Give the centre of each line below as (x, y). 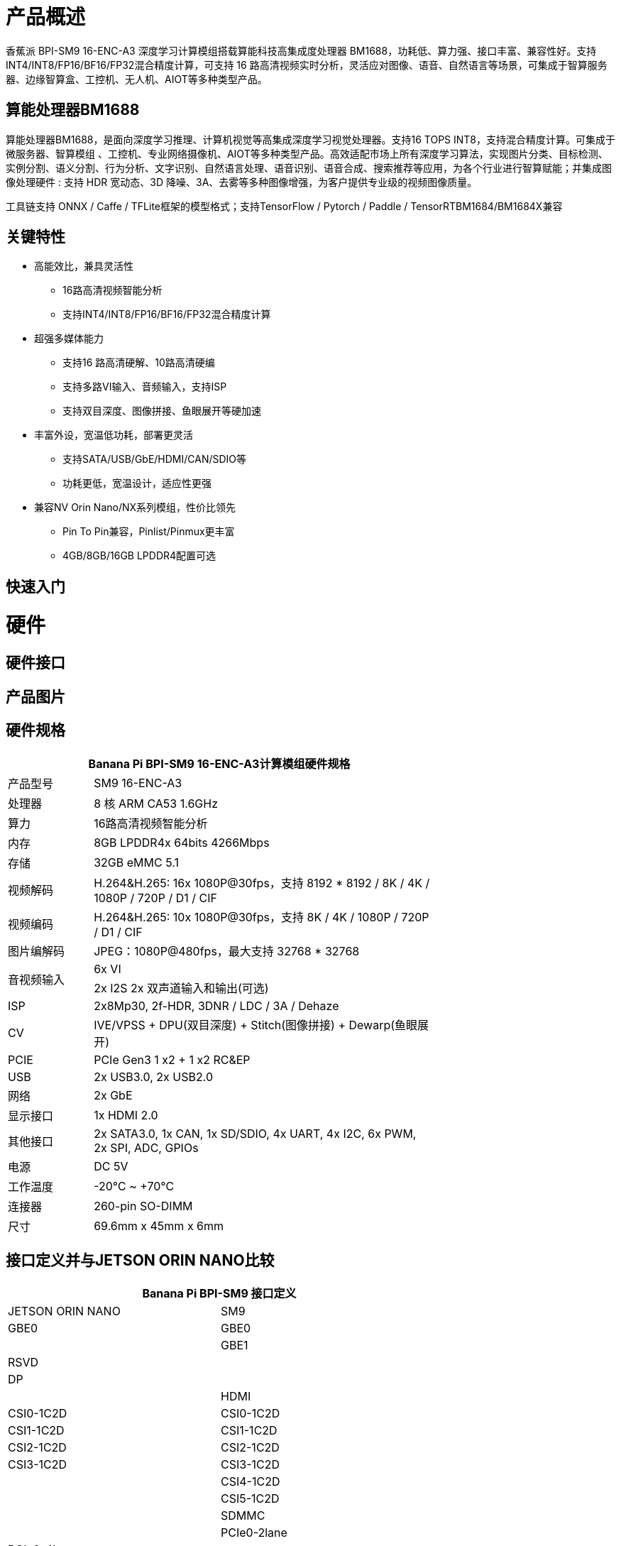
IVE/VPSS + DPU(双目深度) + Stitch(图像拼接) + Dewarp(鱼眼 (256, 1025)
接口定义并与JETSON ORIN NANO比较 (140, 1261)
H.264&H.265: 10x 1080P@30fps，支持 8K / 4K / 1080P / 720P (262, 917)
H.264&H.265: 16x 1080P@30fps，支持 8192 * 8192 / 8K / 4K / (262, 883)
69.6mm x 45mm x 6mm (159, 1226)
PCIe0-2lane (254, 1533)
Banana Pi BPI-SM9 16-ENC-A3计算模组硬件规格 (219, 763)
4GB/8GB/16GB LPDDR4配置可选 (139, 556)
